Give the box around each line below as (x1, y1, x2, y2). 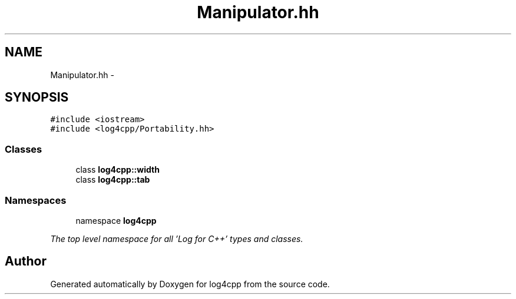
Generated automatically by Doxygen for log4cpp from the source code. (50, 278, 330, 289)
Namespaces (5, 194, 67, 206)
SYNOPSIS (5, 90, 69, 105)
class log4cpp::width (75, 164, 160, 175)
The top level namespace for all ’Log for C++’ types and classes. (50, 233, 303, 244)
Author (5, 254, 47, 269)
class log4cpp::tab (75, 174, 150, 185)
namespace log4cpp (75, 215, 157, 226)
